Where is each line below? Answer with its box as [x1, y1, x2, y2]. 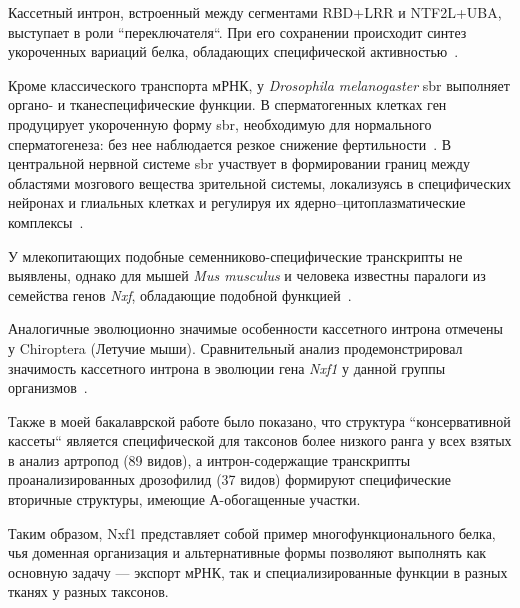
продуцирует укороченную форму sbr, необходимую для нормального [8, 113, 432, 134]
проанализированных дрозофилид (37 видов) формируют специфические [8, 469, 452, 490]
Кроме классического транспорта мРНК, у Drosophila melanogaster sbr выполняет [8, 74, 510, 95]
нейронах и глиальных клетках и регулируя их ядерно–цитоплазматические [8, 192, 466, 213]
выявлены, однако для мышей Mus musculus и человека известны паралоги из [8, 265, 486, 286]
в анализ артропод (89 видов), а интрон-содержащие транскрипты [8, 449, 411, 470]
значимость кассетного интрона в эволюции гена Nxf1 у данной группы [8, 357, 446, 378]
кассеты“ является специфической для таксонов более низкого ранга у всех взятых [8, 430, 512, 451]
